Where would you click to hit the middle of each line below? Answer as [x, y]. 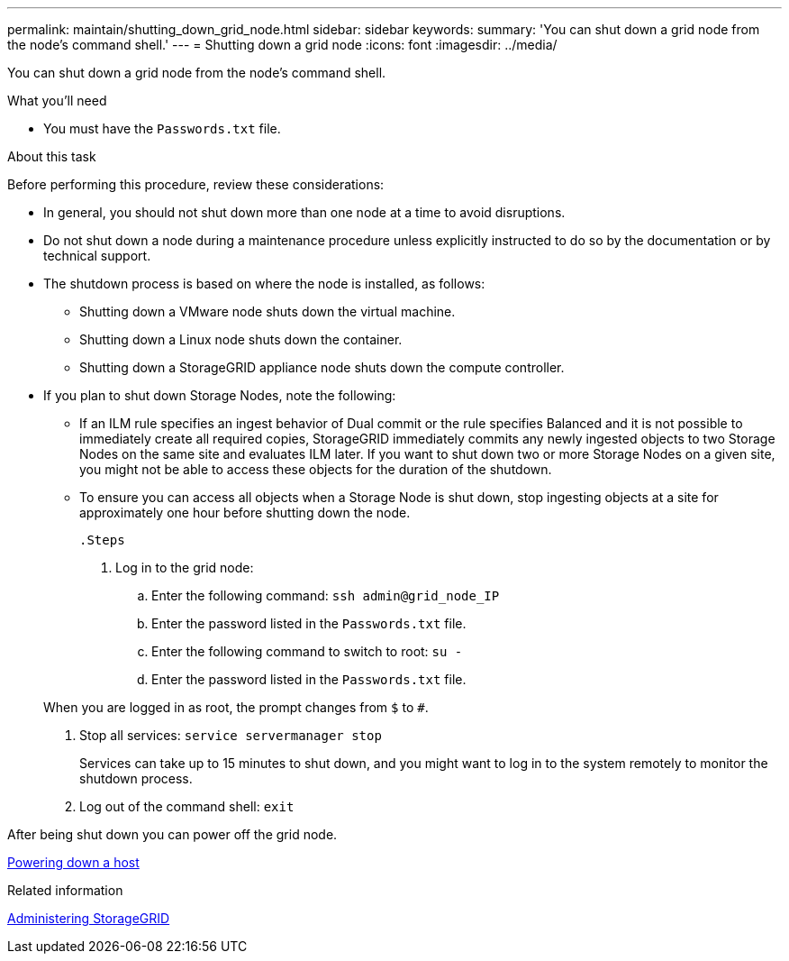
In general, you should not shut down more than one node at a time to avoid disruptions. [304, 212]
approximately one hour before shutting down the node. [245, 513]
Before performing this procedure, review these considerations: [196, 184]
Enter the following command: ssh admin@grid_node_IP [326, 595]
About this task [52, 156]
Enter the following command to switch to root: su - [307, 651]
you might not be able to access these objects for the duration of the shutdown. [316, 469]
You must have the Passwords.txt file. [162, 128]
